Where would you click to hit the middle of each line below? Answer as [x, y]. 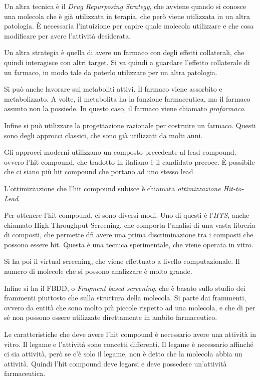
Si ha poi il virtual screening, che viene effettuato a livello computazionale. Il [122, 261]
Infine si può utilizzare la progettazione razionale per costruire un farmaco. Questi [130, 125]
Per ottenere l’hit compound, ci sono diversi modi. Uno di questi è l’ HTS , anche [127, 215]
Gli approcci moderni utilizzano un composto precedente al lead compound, [120, 152]
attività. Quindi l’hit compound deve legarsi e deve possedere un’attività [115, 363]
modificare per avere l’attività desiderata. [68, 35]
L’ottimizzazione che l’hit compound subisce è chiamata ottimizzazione [112, 188]
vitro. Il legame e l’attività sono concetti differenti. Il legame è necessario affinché [129, 344]
